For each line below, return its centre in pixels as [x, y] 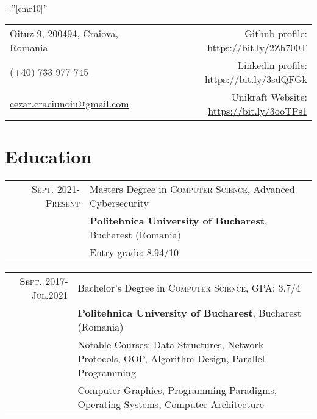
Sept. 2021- [56, 188]
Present [62, 202]
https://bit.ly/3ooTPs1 [258, 110]
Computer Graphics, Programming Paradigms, [177, 390]
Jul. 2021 [50, 295]
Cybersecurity [119, 202]
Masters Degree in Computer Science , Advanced [192, 188]
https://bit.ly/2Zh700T [257, 47]
